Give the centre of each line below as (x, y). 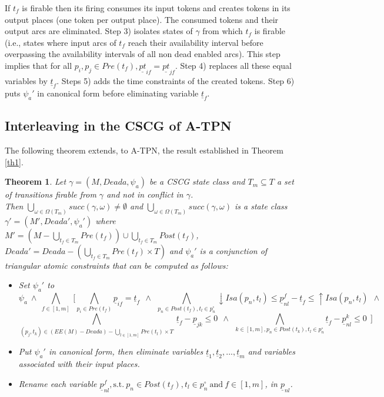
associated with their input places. (79, 364)
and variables (271, 351)
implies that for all (39, 65)
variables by (26, 80)
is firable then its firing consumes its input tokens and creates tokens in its (156, 8)
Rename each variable (58, 383)
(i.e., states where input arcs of (61, 42)
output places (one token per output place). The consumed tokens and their (142, 19)
